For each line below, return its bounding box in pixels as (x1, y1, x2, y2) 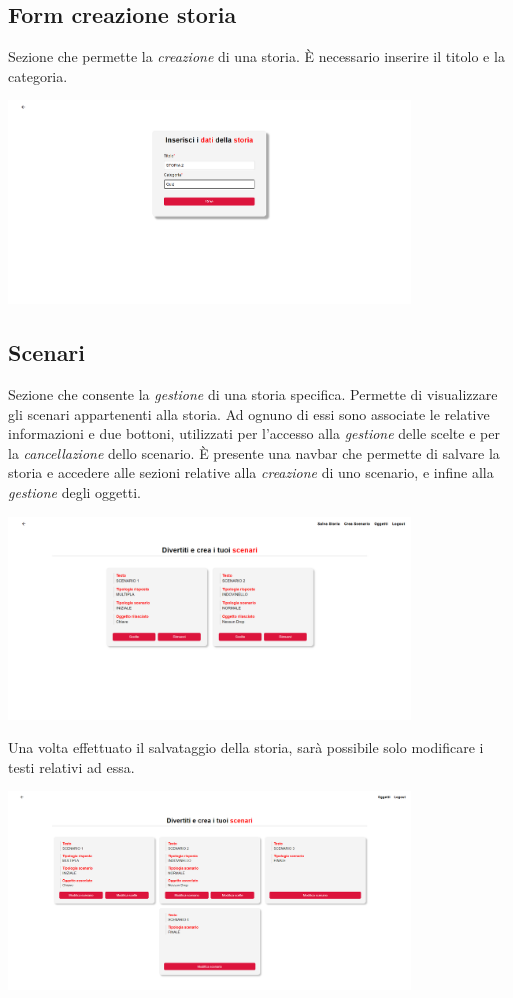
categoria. (8, 65, 68, 86)
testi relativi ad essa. (8, 756, 135, 777)
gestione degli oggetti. (8, 481, 142, 502)
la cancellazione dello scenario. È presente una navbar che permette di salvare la (8, 442, 500, 463)
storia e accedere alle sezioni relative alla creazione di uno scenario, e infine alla (8, 462, 494, 483)
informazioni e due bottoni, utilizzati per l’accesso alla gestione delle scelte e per (8, 423, 500, 444)
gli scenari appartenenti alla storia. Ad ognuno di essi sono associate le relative (8, 403, 490, 424)
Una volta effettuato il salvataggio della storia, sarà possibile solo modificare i (8, 737, 484, 758)
